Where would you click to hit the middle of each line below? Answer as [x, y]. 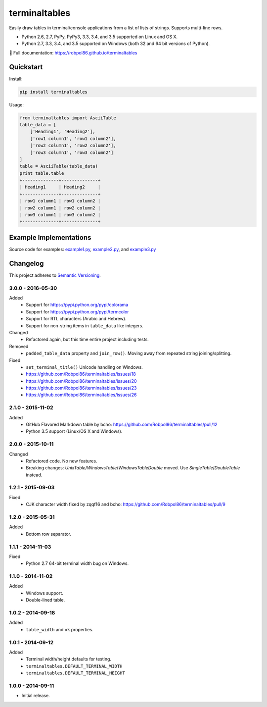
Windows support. [45, 593]
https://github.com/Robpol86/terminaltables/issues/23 [81, 388]
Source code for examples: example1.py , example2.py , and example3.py [83, 249]
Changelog [26, 263]
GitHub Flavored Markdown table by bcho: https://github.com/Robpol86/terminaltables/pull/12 [122, 424]
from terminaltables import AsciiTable [68, 118]
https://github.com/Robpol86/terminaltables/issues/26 [81, 395]
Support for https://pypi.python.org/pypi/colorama [77, 305]
